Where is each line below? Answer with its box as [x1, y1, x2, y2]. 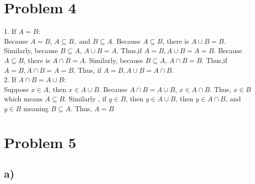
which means [4, 93, 43, 104]
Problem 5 [4, 132, 76, 152]
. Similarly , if [64, 93, 107, 104]
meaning [23, 103, 49, 113]
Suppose [4, 84, 29, 94]
